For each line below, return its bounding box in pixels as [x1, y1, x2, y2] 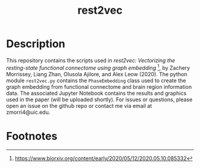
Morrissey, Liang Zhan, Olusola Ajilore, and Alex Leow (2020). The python [6, 70, 187, 77]
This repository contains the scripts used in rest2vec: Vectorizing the [6, 57, 176, 64]
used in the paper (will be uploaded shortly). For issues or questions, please [6, 96, 193, 103]
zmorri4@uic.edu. [6, 108, 51, 116]
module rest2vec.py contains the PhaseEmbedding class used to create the [6, 77, 186, 84]
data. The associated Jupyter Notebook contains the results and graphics [6, 89, 187, 97]
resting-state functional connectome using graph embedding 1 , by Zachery [6, 63, 190, 71]
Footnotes [6, 129, 58, 143]
